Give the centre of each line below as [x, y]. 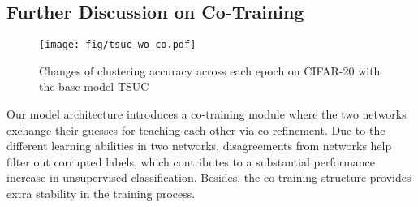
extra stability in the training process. [101, 194]
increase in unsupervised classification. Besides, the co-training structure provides [209, 177]
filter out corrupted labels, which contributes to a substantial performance [191, 161]
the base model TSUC [94, 86]
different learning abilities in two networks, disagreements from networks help [199, 146]
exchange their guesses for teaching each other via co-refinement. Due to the [196, 129]
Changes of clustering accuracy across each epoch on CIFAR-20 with [210, 70]
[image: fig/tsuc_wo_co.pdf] [118, 45]
